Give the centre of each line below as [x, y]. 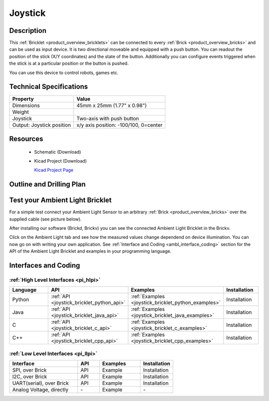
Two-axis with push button [108, 118]
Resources [26, 139]
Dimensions [26, 105]
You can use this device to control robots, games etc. [64, 73]
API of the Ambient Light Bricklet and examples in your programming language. [90, 251]
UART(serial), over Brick [41, 383]
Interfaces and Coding [45, 265]
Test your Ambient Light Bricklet [61, 200]
